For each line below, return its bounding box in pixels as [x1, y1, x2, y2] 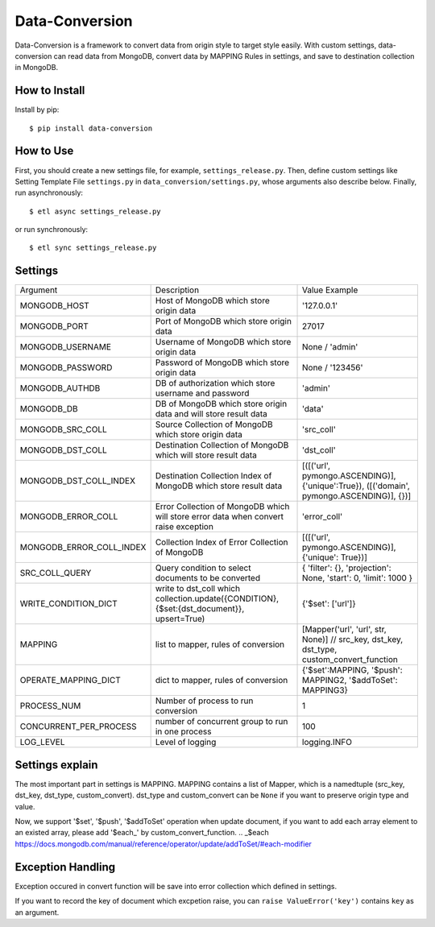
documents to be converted [155, 573, 261, 584]
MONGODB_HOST [19, 300, 90, 312]
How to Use [14, 144, 74, 158]
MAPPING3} [302, 685, 348, 696]
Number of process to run [155, 695, 254, 706]
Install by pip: [14, 105, 60, 114]
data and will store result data [155, 408, 267, 420]
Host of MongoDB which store [155, 295, 270, 306]
